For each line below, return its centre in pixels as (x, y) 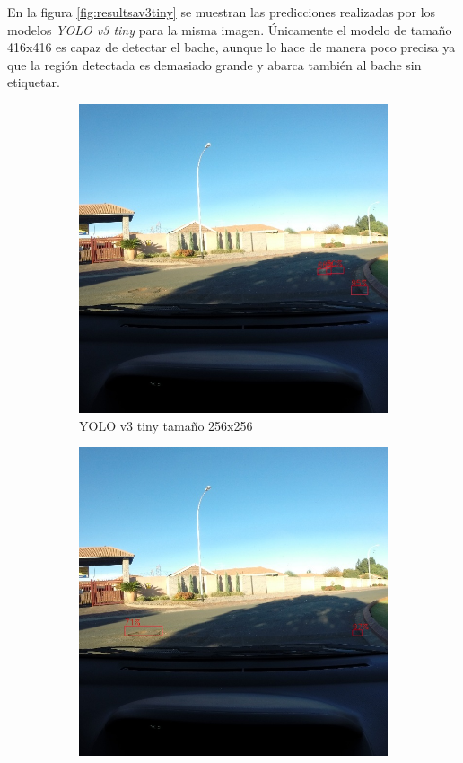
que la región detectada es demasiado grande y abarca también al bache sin (214, 64)
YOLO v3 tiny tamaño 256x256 (166, 425)
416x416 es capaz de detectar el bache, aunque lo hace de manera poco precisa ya (231, 47)
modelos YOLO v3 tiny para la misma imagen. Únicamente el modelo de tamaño (230, 29)
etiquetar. (34, 82)
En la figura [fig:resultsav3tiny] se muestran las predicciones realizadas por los (222, 12)
